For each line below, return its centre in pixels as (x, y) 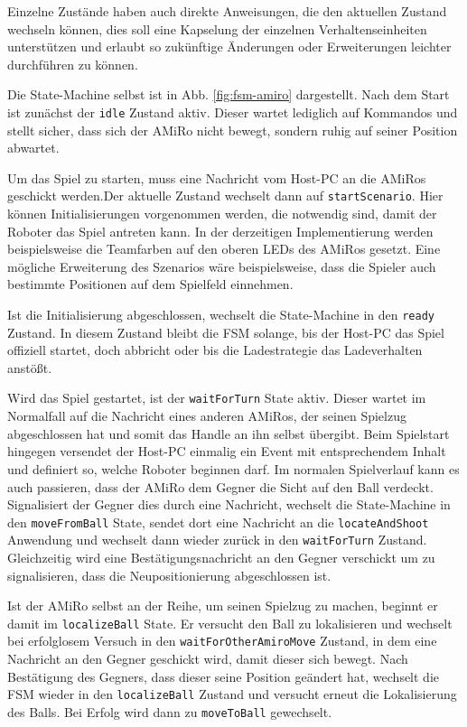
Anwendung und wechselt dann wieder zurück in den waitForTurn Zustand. (217, 540)
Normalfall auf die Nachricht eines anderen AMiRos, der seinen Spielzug (207, 416)
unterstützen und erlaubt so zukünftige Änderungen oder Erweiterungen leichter (229, 47)
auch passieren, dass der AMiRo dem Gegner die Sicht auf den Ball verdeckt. (220, 486)
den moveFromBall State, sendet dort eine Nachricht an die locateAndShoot (218, 522)
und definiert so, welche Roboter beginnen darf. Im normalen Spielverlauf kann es (233, 468)
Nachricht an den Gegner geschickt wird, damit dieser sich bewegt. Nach (208, 659)
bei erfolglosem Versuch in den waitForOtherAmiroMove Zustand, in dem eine (222, 641)
